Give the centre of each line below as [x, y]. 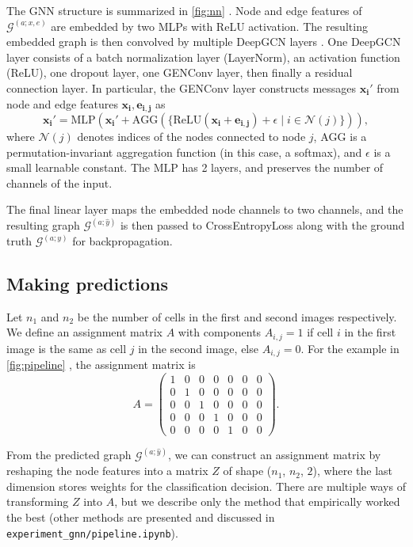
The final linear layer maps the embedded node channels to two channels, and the [205, 209]
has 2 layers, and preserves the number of [283, 167]
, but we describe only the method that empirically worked [257, 501]
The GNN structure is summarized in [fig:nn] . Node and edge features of [184, 10]
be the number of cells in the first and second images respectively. [237, 316]
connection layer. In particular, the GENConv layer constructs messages [182, 87]
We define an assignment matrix [84, 332]
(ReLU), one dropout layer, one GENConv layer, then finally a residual [180, 72]
